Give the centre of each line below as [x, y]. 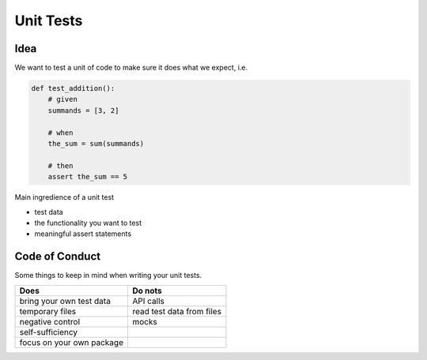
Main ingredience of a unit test [64, 197]
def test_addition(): [73, 88]
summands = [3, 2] [83, 110]
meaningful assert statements [83, 234]
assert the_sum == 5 [88, 177]
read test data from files [176, 311]
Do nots [147, 291]
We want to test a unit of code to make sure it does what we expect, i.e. [131, 68]
